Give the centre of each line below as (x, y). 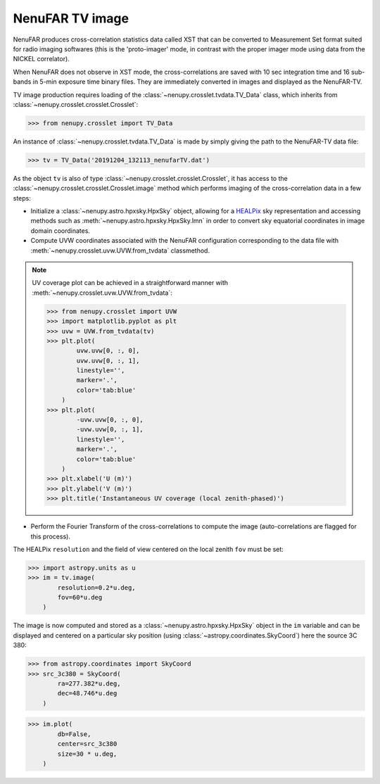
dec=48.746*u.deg (87, 694)
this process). (50, 536)
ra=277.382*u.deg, (89, 683)
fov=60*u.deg (80, 598)
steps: (22, 198)
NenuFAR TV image (71, 18)
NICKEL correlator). (41, 59)
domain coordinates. (61, 230)
